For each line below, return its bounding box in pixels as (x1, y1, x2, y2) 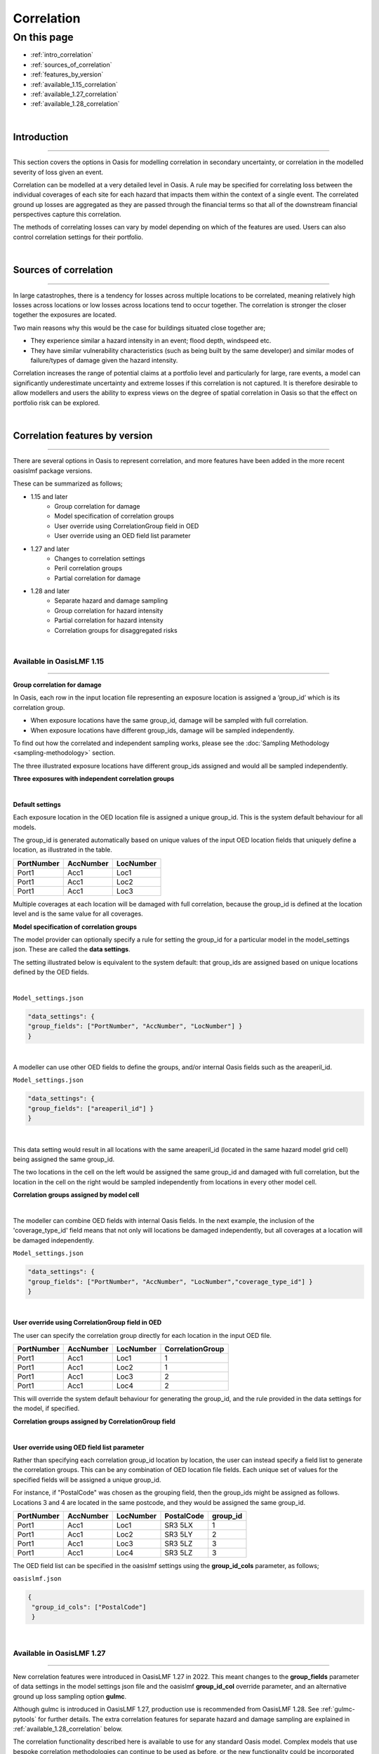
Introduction (13, 130, 69, 143)
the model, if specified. (13, 1404, 80, 1413)
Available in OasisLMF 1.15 (13, 656, 105, 666)
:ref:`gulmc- (320, 1705, 356, 1713)
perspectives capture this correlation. (13, 210, 122, 219)
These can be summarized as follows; (13, 479, 123, 488)
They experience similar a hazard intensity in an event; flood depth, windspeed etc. (30, 337, 272, 345)
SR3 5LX (164, 1520, 193, 1529)
